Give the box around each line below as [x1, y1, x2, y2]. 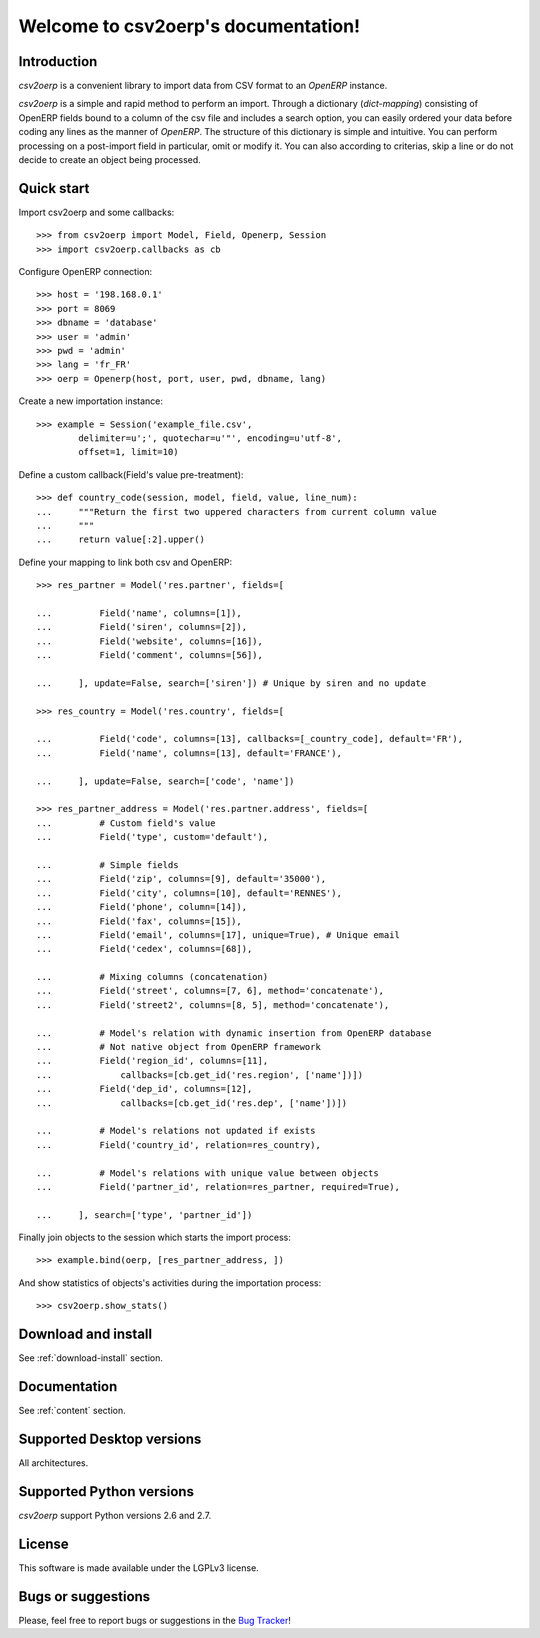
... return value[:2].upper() [36, 534, 205, 545]
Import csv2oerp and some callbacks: [18, 206, 175, 218]
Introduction [18, 53, 98, 70]
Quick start [18, 180, 90, 197]
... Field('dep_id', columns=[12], [36, 1083, 253, 1095]
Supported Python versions [18, 1483, 195, 1500]
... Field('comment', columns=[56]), [36, 650, 264, 661]
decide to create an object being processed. [18, 154, 202, 166]
